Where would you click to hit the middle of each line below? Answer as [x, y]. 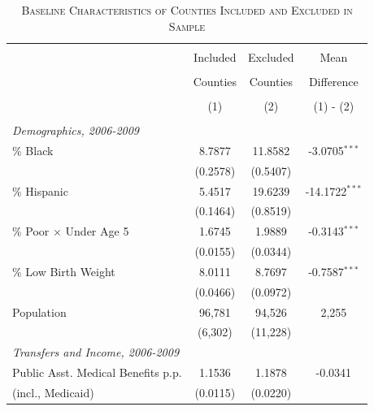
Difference [333, 81]
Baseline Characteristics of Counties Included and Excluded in [187, 10]
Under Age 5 [97, 231]
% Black [33, 150]
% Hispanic [40, 190]
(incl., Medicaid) [53, 392]
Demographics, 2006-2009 [76, 130]
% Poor [31, 231]
